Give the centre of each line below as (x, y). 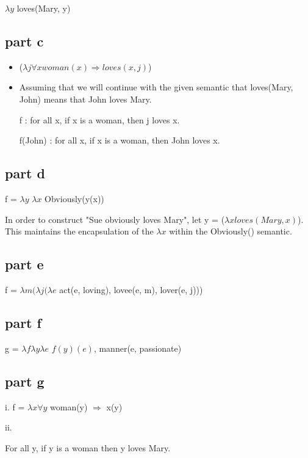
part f (23, 322)
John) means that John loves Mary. (85, 99)
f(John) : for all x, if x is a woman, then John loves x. (120, 140)
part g (25, 381)
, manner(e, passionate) (138, 348)
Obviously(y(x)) (74, 198)
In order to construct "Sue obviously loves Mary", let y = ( (115, 219)
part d (25, 173)
